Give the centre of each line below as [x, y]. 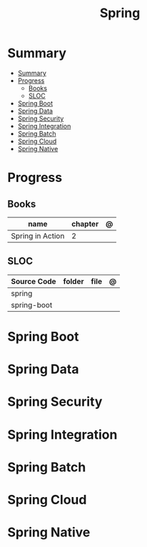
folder [73, 281]
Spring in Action [38, 235]
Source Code [34, 281]
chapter [85, 224]
